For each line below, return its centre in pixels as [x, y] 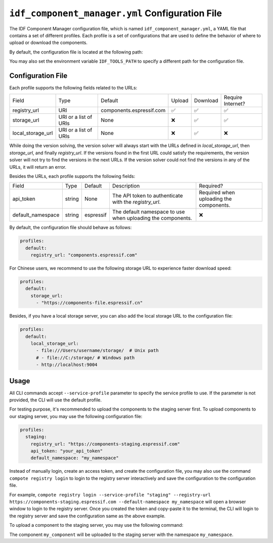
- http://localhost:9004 [67, 365]
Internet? [234, 104]
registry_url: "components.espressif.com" [84, 255]
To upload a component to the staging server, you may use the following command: [96, 525]
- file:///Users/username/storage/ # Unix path [97, 351]
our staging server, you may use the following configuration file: [76, 416]
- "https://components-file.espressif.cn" [89, 303]
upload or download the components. [49, 42]
